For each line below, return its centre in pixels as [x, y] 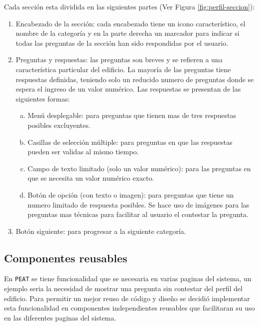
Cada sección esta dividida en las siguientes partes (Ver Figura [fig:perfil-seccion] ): [129, 6]
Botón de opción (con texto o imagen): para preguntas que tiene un [131, 194]
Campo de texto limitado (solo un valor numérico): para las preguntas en [139, 168]
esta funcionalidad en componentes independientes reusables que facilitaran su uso [129, 308]
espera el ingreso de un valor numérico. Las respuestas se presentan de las [128, 89]
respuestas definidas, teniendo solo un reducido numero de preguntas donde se [135, 79]
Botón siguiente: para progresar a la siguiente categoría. [101, 231]
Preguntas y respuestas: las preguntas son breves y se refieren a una [119, 59]
